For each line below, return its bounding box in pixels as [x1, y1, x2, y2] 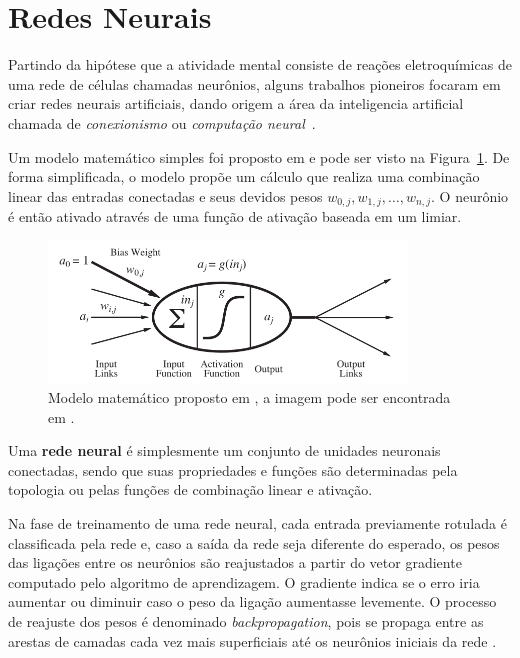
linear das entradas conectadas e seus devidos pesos [8, 185, 323, 206]
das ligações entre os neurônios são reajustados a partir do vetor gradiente [8, 552, 462, 573]
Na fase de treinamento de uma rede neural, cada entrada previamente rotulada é [8, 512, 507, 533]
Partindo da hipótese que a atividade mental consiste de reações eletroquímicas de [8, 54, 512, 75]
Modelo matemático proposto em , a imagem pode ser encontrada [48, 386, 451, 407]
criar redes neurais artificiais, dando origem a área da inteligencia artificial [8, 93, 464, 114]
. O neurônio [431, 185, 509, 206]
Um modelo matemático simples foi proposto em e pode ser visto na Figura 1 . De [8, 146, 510, 167]
